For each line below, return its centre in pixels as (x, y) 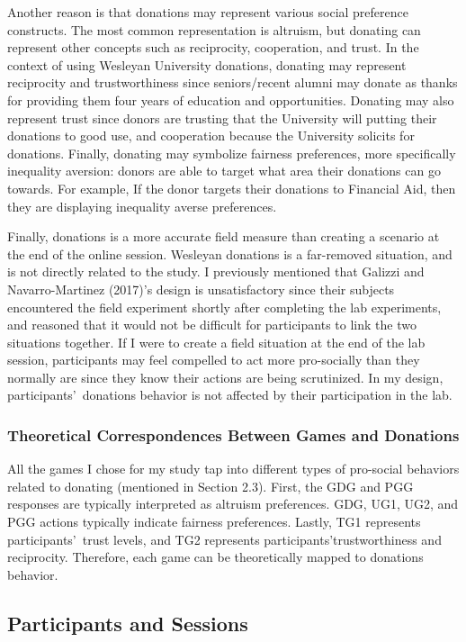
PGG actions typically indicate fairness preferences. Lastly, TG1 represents (214, 522)
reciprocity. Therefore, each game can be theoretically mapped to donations (215, 557)
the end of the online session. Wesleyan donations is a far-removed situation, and (230, 253)
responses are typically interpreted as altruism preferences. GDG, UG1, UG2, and (233, 504)
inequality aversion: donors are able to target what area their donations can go (224, 171)
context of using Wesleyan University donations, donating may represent (207, 64)
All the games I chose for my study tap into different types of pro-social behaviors (233, 469)
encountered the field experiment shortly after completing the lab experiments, (224, 307)
